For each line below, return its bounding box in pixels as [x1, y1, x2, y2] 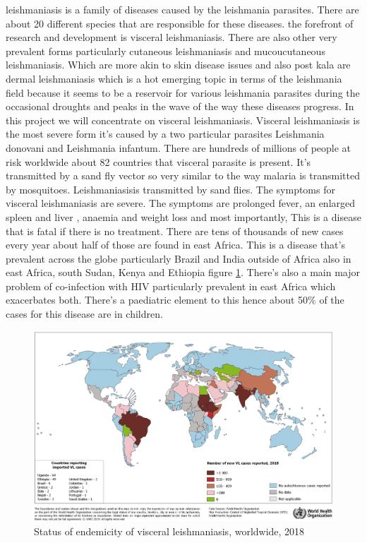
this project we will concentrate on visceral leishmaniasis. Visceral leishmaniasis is [6, 112, 360, 127]
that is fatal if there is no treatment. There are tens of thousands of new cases [6, 223, 344, 238]
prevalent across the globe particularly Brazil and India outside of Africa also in [6, 251, 351, 265]
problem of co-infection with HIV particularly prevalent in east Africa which [6, 278, 336, 293]
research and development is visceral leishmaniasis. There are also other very [6, 30, 337, 44]
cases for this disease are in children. [6, 306, 163, 321]
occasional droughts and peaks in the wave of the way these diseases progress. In [6, 99, 354, 114]
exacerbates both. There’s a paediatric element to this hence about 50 [6, 292, 308, 307]
